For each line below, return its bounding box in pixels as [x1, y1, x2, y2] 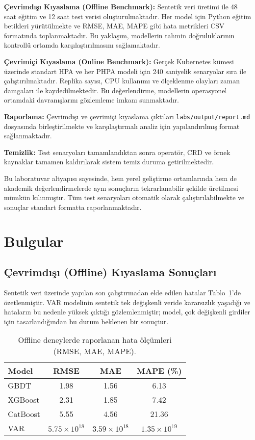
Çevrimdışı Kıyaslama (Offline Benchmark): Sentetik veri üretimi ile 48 [4, 1, 238, 11]
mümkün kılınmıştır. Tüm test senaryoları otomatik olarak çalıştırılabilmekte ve [4, 192, 245, 203]
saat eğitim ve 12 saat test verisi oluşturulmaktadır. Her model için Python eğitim [4, 11, 251, 21]
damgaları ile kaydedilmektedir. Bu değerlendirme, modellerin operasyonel [4, 85, 227, 95]
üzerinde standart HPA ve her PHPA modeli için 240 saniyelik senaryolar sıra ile [4, 66, 247, 76]
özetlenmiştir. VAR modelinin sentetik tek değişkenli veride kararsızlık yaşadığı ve [4, 297, 251, 307]
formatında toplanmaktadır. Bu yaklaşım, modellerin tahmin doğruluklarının [4, 30, 235, 40]
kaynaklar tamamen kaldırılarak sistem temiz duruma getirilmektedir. [4, 156, 214, 167]
